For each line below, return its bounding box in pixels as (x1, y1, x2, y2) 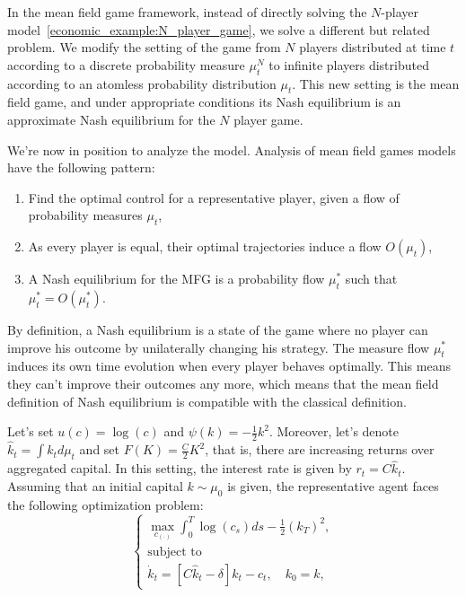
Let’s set (7, 422, 54, 441)
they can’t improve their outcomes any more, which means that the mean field (7, 373, 439, 392)
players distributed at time (299, 38, 446, 57)
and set (79, 440, 120, 459)
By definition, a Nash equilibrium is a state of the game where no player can (7, 320, 428, 338)
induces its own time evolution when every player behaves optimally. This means (7, 356, 451, 375)
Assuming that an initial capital (7, 476, 183, 495)
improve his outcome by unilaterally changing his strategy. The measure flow (7, 338, 430, 356)
